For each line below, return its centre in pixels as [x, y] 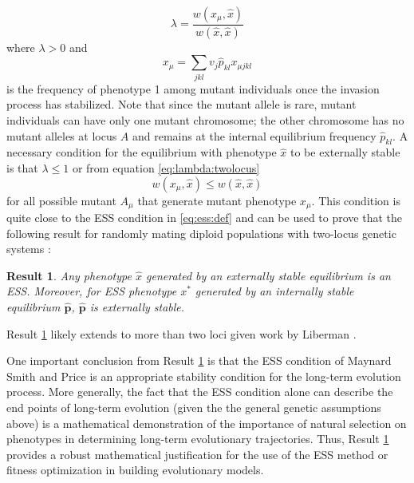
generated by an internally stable [274, 291]
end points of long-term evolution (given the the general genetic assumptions [194, 407]
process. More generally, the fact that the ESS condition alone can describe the [200, 392]
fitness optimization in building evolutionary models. [135, 470]
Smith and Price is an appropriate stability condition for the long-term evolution [204, 376]
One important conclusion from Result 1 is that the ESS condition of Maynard [199, 360]
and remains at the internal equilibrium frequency [254, 135]
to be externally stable [345, 152]
